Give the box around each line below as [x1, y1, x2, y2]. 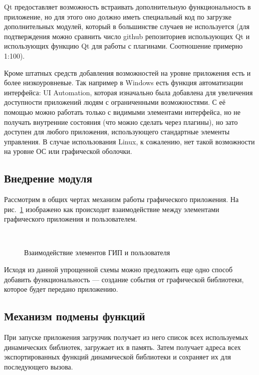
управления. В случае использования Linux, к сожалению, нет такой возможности [4, 136, 255, 146]
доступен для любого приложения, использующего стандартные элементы [4, 126, 230, 137]
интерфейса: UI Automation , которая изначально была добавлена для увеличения [4, 87, 253, 97]
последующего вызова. [4, 361, 73, 371]
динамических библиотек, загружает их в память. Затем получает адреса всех [4, 341, 241, 352]
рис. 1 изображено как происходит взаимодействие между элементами [4, 204, 219, 214]
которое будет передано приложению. [4, 284, 118, 294]
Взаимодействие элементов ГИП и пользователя [24, 247, 170, 258]
